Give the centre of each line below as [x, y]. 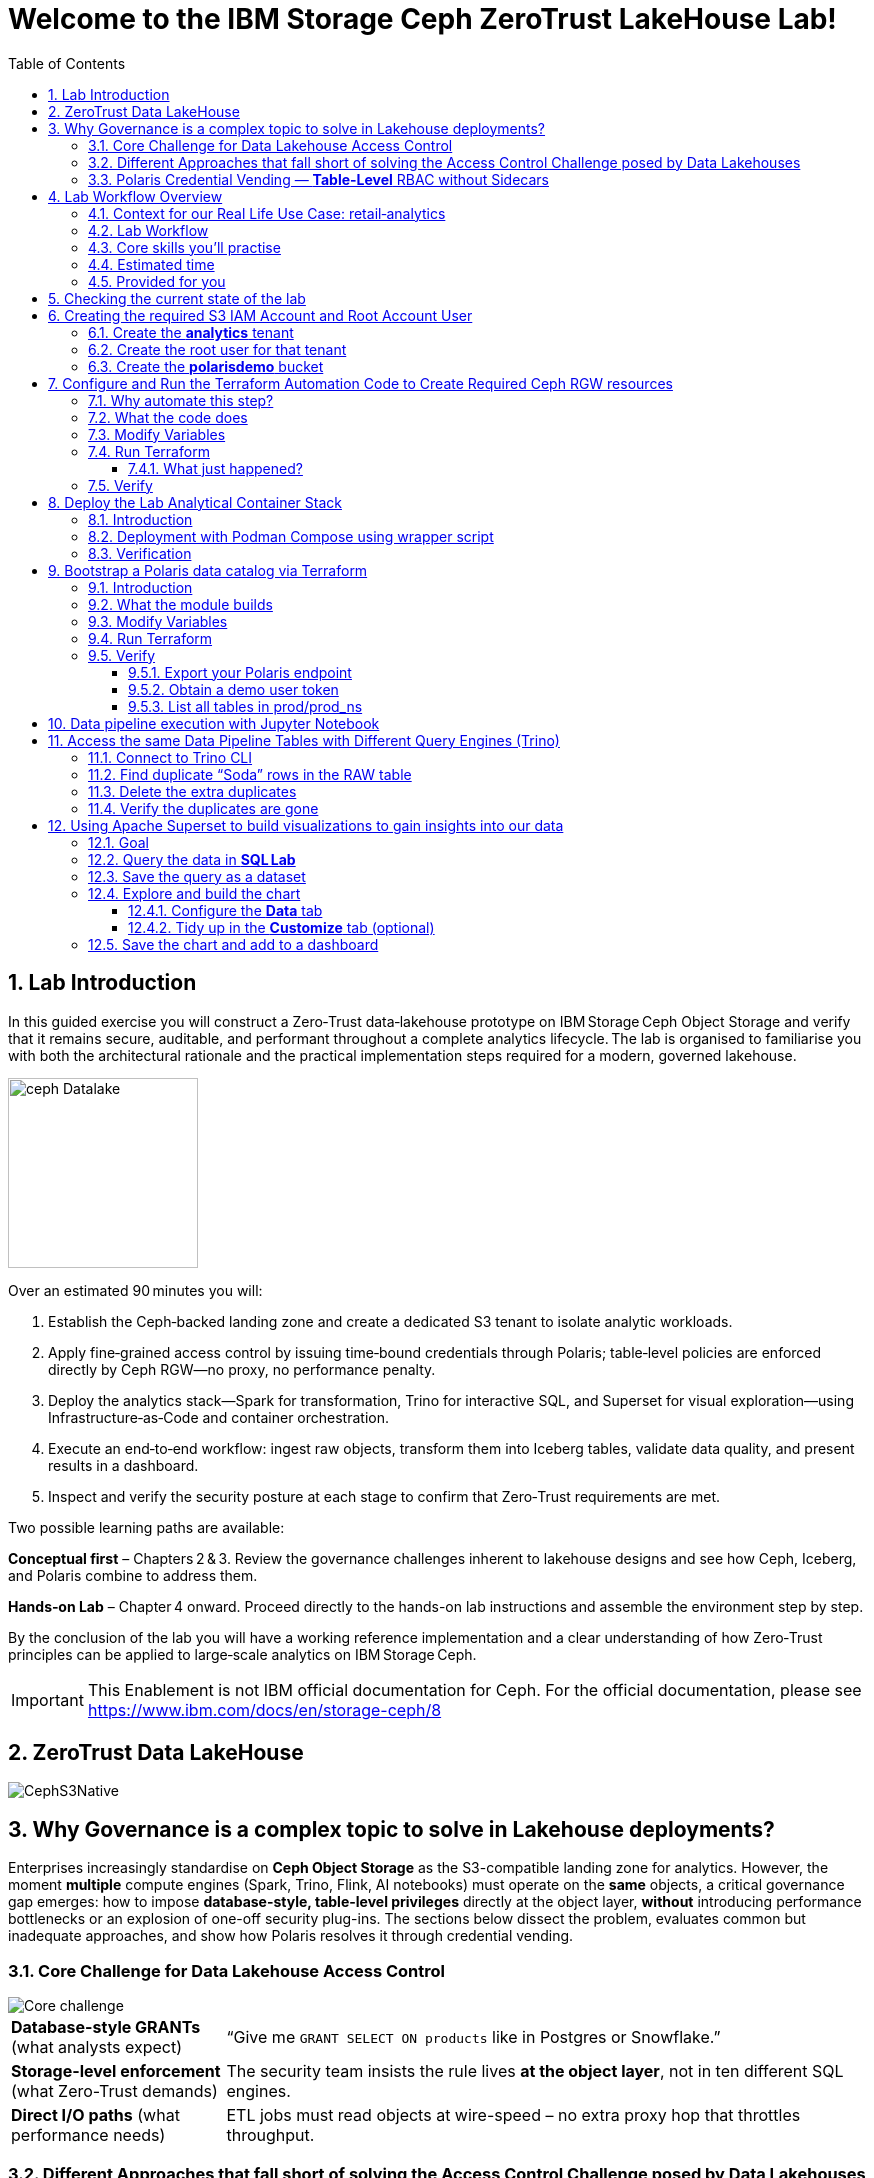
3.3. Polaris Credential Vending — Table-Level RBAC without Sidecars [318, 179]
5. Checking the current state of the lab [177, 298]
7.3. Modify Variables [157, 434]
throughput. [270, 2135]
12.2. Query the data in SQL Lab [192, 859]
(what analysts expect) [96, 2047]
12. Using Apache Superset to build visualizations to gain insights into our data [306, 825]
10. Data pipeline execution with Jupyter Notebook [214, 723]
